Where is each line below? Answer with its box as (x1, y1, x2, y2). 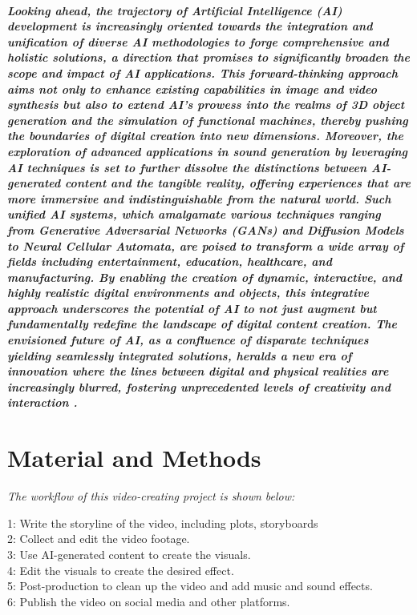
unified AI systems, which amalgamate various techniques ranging (7, 206, 381, 223)
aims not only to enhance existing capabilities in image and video (7, 80, 377, 97)
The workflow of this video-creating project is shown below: (7, 488, 295, 504)
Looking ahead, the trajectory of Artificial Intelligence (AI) (7, 2, 342, 18)
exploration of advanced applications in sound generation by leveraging (7, 143, 407, 159)
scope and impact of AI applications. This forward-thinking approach (7, 64, 399, 81)
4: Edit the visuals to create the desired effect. (7, 561, 234, 578)
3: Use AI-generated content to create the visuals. (7, 545, 251, 562)
